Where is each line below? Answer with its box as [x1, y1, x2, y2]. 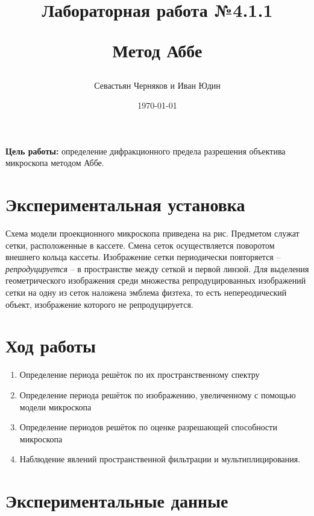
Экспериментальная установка [5, 192, 245, 217]
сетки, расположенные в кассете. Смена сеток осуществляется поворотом [5, 238, 275, 251]
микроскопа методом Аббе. [5, 156, 104, 169]
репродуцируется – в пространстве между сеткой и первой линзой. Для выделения [5, 262, 309, 275]
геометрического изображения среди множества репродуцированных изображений [5, 274, 306, 287]
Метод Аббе [112, 38, 203, 63]
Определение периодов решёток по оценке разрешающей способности [19, 421, 277, 433]
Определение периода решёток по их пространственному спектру [19, 368, 260, 381]
